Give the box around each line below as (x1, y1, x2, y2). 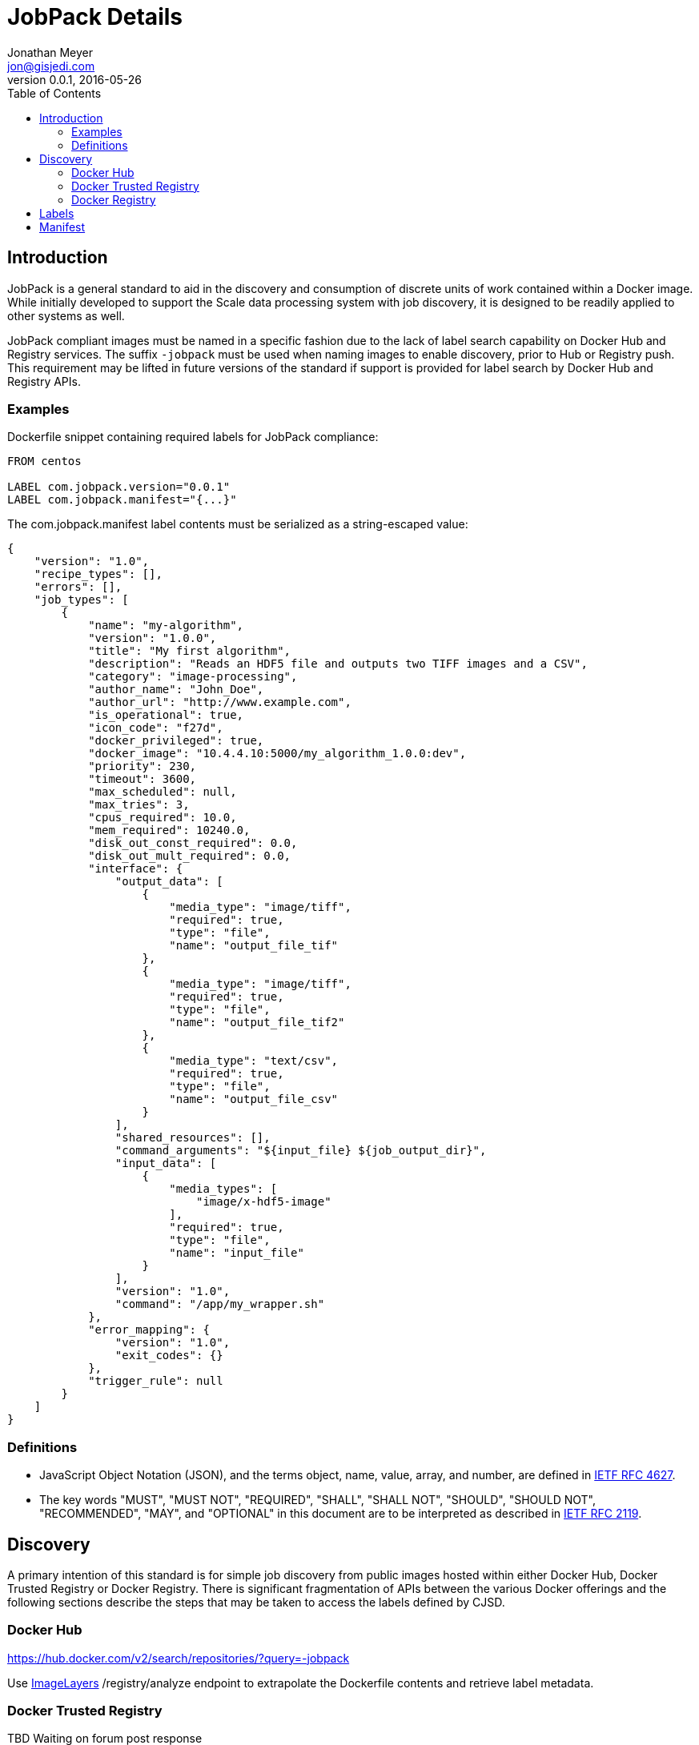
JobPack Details (7, 3, 183, 30)
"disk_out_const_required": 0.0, (88, 836, 298, 850)
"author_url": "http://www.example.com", (88, 696, 352, 709)
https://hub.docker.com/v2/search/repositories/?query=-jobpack (7, 1651, 350, 1665)
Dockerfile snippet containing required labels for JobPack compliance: (7, 430, 379, 444)
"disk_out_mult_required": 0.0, (88, 849, 291, 863)
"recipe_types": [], (34, 568, 163, 581)
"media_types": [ (169, 1182, 278, 1196)
